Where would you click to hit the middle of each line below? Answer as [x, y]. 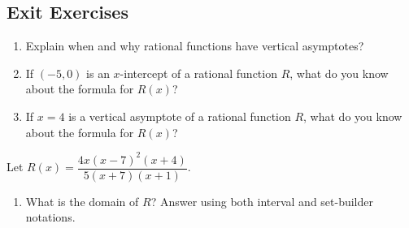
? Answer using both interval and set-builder [262, 201]
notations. [50, 217]
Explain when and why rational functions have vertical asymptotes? [195, 46]
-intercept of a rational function [198, 73]
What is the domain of [82, 201]
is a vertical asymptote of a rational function [180, 116]
